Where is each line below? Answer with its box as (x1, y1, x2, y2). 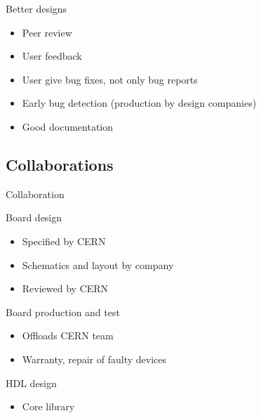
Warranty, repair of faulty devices (22, 351, 167, 366)
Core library (22, 399, 75, 414)
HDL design (6, 375, 57, 390)
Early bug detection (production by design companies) (22, 96, 257, 110)
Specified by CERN (22, 233, 106, 248)
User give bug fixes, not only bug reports (22, 72, 198, 86)
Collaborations (6, 153, 114, 175)
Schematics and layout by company (22, 257, 174, 272)
